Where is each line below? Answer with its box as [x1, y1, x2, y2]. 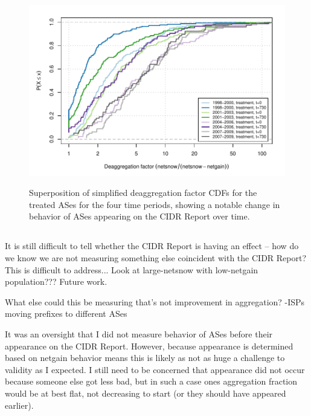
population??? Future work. [5, 275, 107, 288]
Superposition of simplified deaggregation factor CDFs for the [29, 186, 257, 199]
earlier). [5, 398, 34, 411]
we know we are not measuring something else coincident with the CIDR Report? [5, 252, 307, 264]
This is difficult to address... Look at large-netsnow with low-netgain [5, 263, 258, 276]
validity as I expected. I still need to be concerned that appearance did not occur [5, 363, 305, 375]
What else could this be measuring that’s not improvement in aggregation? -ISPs [5, 295, 305, 308]
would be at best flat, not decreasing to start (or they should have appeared [5, 386, 286, 399]
